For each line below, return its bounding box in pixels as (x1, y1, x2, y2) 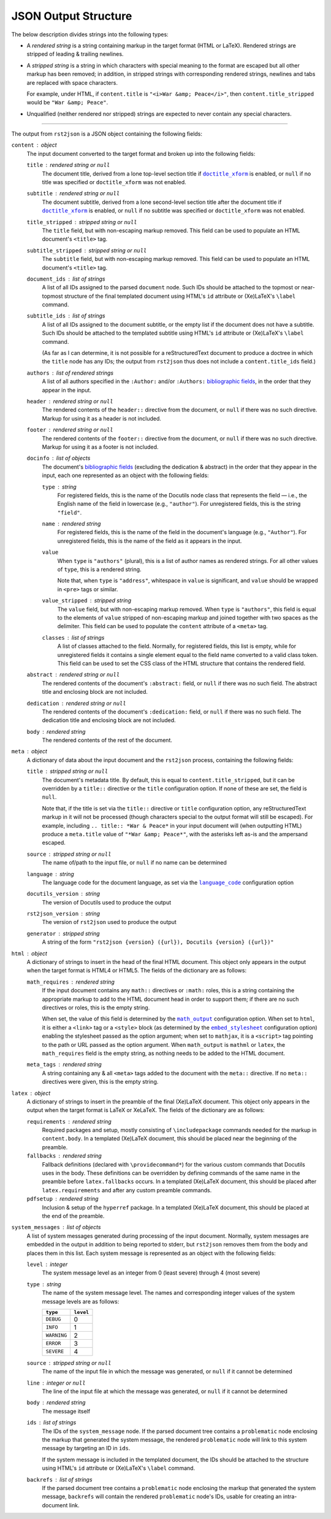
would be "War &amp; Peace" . (26, 99, 108, 106)
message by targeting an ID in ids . (42, 1445, 131, 1452)
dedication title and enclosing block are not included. (42, 717, 176, 724)
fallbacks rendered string (26, 1152, 102, 1160)
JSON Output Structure (11, 9, 132, 23)
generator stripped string (26, 930, 101, 937)
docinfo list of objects (26, 454, 91, 462)
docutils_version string (26, 890, 101, 898)
